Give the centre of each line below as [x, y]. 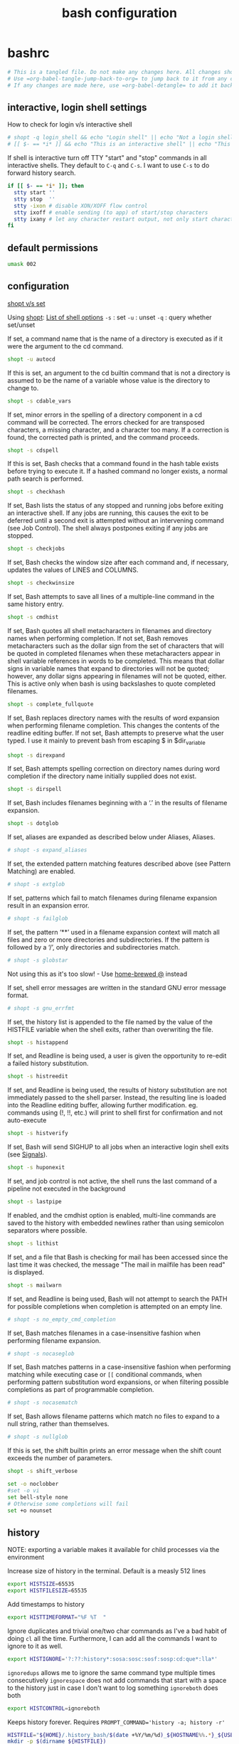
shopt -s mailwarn [34, 1285]
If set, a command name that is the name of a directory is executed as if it [115, 339]
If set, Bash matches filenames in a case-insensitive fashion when [104, 1333]
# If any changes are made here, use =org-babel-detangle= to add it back [121, 85]
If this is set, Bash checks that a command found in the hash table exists [113, 464]
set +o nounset [30, 1510]
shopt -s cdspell [33, 450]
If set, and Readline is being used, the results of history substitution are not [117, 1090]
